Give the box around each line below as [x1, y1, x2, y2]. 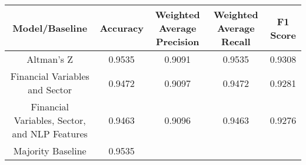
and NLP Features [12, 127, 88, 140]
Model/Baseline [12, 21, 88, 35]
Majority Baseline [13, 144, 87, 157]
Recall [221, 35, 251, 48]
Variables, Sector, [14, 113, 86, 127]
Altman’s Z [26, 52, 74, 66]
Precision [155, 35, 199, 48]
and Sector [28, 83, 72, 96]
